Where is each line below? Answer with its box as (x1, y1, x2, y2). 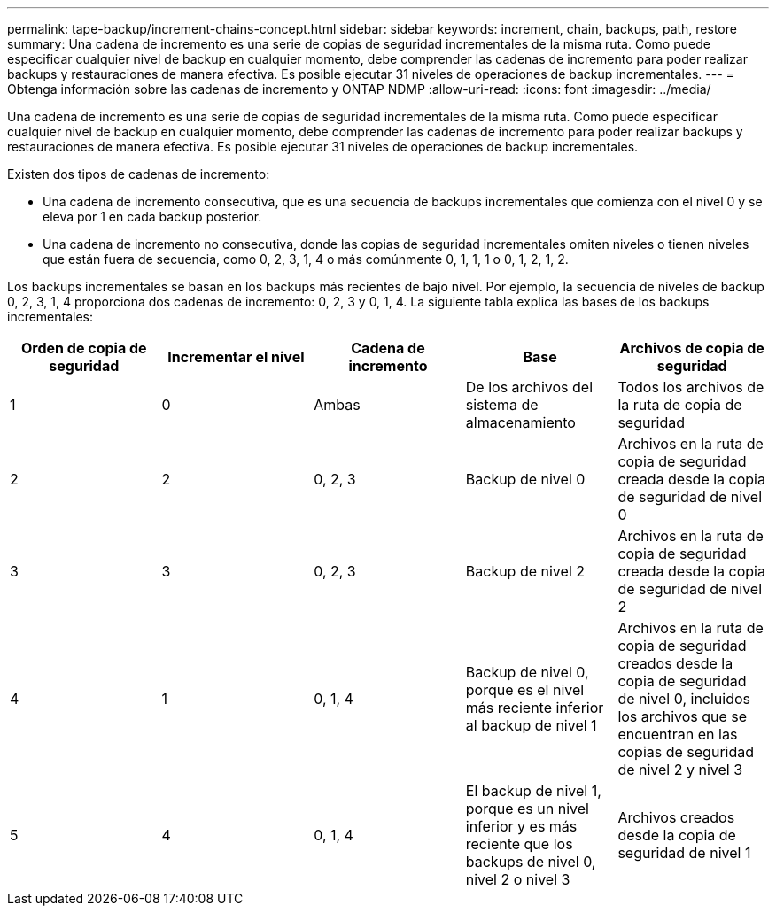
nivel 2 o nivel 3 (465, 870, 570, 888)
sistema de (465, 396, 539, 414)
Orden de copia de (21, 339, 147, 357)
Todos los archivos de (617, 378, 764, 396)
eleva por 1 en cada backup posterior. (43, 209, 262, 224)
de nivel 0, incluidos (617, 690, 751, 708)
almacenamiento (465, 414, 576, 431)
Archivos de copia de (619, 339, 764, 357)
